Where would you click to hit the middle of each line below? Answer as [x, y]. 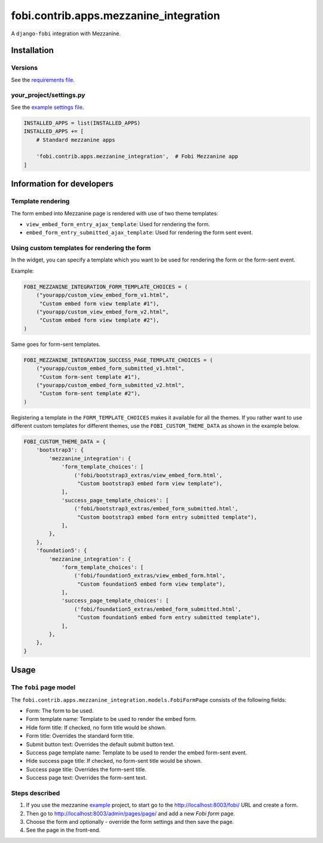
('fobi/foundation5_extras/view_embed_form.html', [150, 576]
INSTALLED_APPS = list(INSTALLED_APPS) [82, 123]
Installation [32, 51]
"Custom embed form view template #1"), [99, 303]
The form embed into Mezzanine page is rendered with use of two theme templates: [115, 213]
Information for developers [62, 184]
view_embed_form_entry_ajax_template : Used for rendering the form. [118, 224]
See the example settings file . [48, 107]
